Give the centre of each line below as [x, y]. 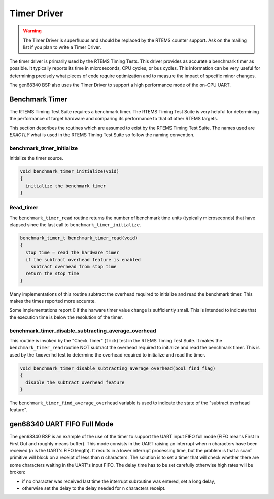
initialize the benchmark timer [66, 186]
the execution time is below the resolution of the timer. [66, 317]
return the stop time [53, 274]
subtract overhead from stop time [74, 266]
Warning [32, 31]
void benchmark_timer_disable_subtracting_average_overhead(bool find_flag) [118, 368]
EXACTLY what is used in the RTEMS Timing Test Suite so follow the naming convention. [102, 135]
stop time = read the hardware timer [72, 253]
